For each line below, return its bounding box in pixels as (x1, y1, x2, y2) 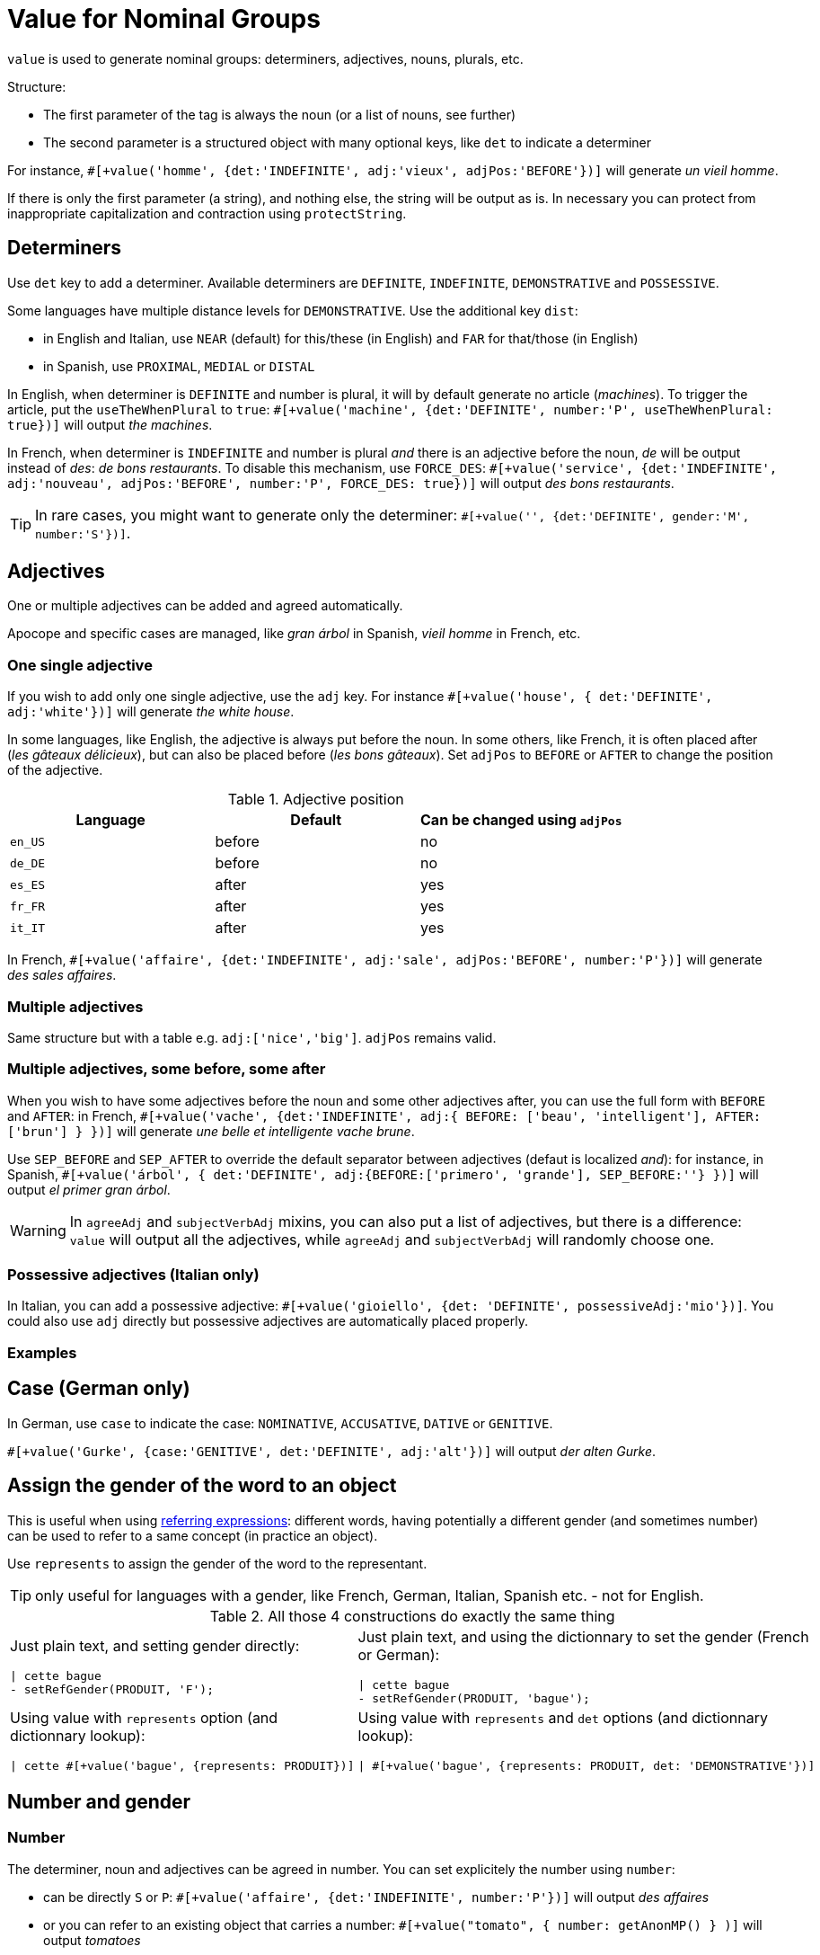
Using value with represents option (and (10, 1708, 278, 1727)
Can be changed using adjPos (420, 811, 622, 830)
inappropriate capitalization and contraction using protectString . (7, 205, 407, 221)
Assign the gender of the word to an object (7, 1474, 397, 1497)
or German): (357, 1645, 440, 1664)
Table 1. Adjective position (227, 790, 404, 809)
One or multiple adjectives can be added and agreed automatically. (7, 598, 403, 614)
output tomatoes (43, 1932, 141, 1948)
